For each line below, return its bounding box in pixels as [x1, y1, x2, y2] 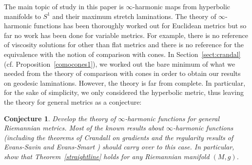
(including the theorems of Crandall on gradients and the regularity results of [4, 132, 233, 142]
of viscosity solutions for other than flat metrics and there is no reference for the [4, 39, 244, 50]
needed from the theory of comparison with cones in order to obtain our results [4, 68, 241, 78]
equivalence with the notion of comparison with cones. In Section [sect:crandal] [4, 49, 241, 59]
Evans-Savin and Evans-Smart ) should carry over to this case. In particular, [4, 142, 234, 152]
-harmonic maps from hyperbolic [133, 1, 231, 11]
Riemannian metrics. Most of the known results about [4, 123, 164, 133]
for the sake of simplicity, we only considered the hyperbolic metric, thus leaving [4, 87, 244, 97]
